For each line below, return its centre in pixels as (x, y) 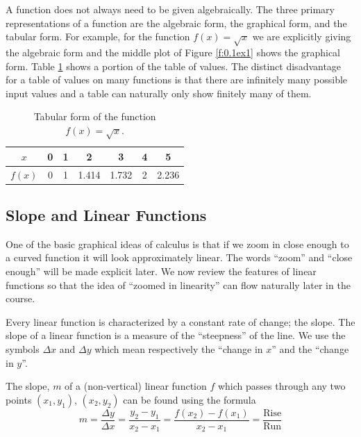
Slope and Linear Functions (106, 215)
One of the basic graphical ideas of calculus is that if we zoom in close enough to (177, 244)
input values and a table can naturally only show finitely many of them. (159, 93)
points (19, 399)
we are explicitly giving (302, 36)
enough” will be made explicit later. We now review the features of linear (161, 271)
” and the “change (310, 348)
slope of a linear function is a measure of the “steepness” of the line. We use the (176, 335)
